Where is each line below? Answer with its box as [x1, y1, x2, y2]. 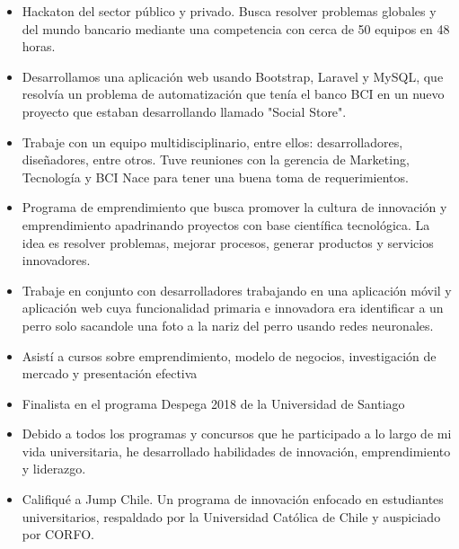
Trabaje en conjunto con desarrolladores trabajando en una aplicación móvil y [22, 280, 452, 299]
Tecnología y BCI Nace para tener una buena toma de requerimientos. [22, 167, 409, 186]
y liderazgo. [22, 459, 86, 478]
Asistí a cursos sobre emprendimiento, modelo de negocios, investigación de [22, 346, 437, 365]
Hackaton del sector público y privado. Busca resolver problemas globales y [22, 2, 437, 20]
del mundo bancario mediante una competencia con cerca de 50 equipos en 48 [22, 19, 450, 38]
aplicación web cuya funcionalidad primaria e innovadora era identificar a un [22, 298, 444, 317]
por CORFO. [22, 525, 94, 544]
